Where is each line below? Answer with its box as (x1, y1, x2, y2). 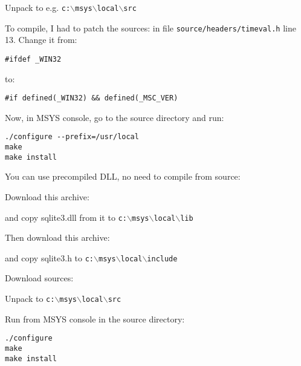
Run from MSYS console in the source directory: (5, 312, 185, 325)
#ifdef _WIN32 (5, 54, 62, 64)
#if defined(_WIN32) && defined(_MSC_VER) (5, 94, 178, 103)
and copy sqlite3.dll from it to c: (5, 211, 127, 223)
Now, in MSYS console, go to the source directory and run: (5, 111, 224, 123)
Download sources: (5, 272, 74, 284)
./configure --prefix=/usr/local (5, 132, 139, 142)
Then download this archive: (5, 231, 110, 244)
